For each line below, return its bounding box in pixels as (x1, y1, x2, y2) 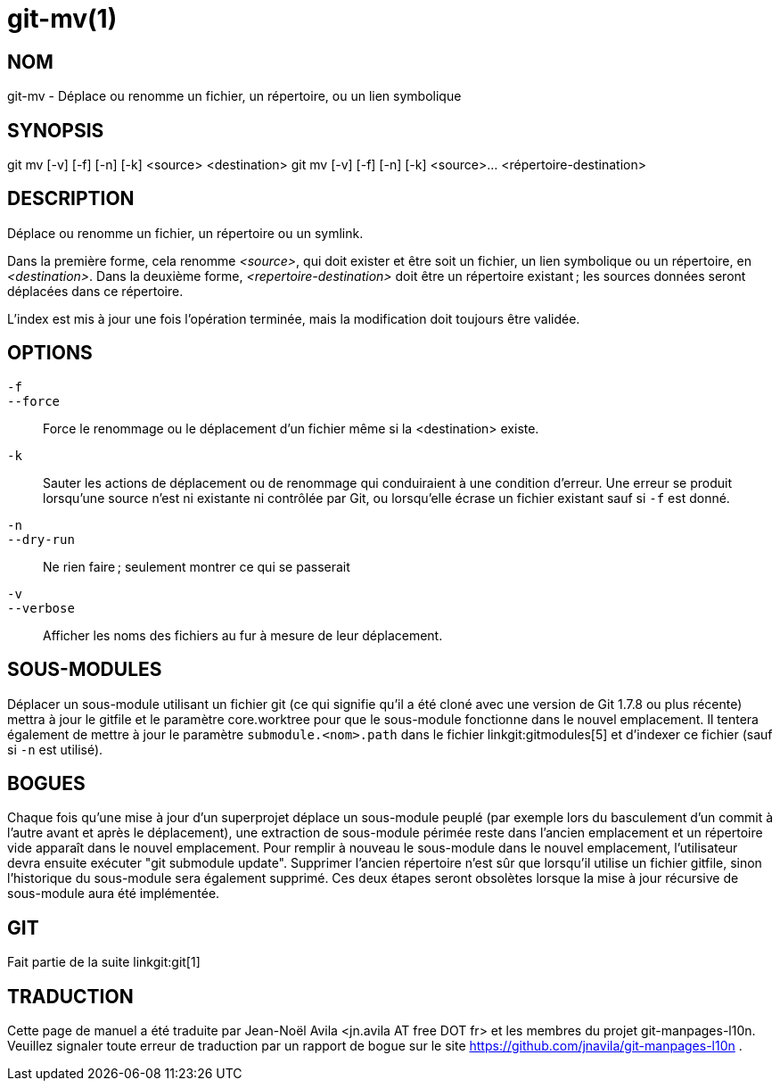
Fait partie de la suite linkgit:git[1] (7, 954, 201, 970)
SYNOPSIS (7, 119, 104, 142)
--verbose (7, 600, 75, 615)
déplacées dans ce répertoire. (7, 283, 184, 299)
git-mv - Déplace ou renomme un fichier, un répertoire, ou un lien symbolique (7, 88, 462, 104)
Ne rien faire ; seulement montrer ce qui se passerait (43, 558, 350, 574)
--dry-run (7, 532, 75, 547)
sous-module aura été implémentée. (7, 886, 220, 902)
